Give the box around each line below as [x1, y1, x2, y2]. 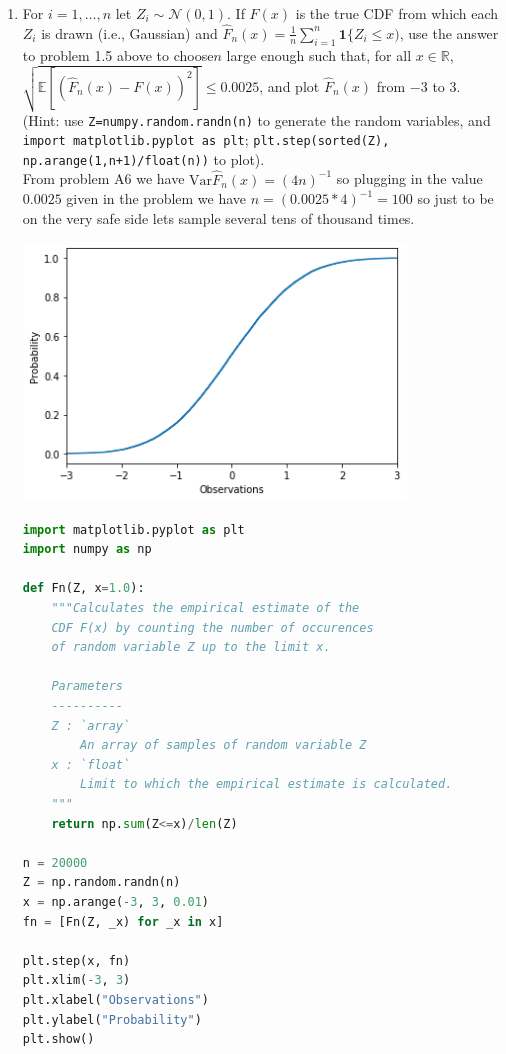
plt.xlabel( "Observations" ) [22, 992, 209, 1007]
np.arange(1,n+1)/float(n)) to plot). [22, 148, 265, 169]
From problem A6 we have [22, 168, 185, 189]
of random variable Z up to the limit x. [51, 640, 331, 655]
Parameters [51, 679, 124, 694]
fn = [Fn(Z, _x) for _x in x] [22, 914, 224, 929]
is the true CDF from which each [295, 3, 499, 23]
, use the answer [399, 22, 499, 43]
